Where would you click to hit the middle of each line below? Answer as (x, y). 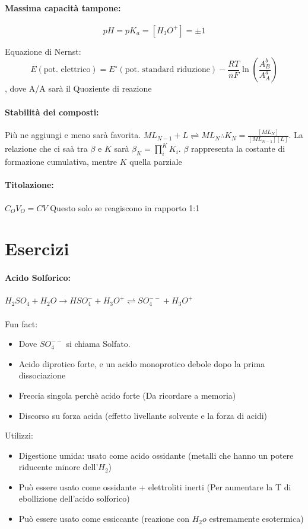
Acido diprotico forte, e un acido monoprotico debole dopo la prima (142, 363)
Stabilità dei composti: (52, 112)
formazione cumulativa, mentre (61, 162)
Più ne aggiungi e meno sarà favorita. (73, 135)
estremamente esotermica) (256, 519)
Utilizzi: (19, 435)
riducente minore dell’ (58, 467)
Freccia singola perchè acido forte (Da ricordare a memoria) (127, 395)
